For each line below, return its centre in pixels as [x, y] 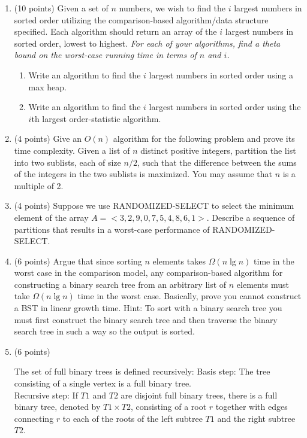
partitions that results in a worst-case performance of [112, 229]
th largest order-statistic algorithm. [96, 118]
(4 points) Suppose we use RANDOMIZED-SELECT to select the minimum [154, 206]
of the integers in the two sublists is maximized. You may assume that [143, 174]
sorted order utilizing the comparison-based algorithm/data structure [141, 19]
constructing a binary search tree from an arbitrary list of [120, 284]
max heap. [47, 86]
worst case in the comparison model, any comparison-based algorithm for [148, 273]
